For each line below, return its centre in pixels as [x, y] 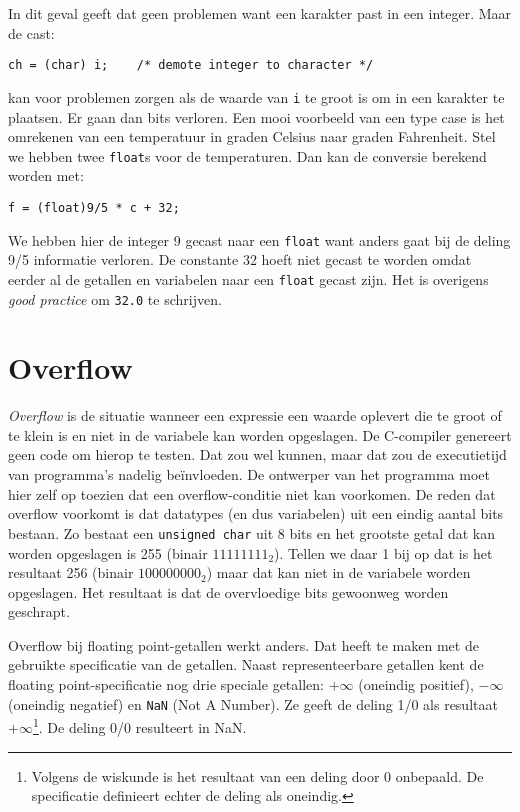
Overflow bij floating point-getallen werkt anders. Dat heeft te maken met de [243, 644]
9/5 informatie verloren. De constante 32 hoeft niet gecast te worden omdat [240, 259]
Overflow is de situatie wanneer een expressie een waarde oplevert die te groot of [255, 415]
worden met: [46, 175]
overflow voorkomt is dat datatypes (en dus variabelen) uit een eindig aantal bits [256, 513]
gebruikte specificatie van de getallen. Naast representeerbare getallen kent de [246, 664]
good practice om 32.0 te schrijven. [115, 298]
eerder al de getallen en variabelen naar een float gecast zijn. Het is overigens [248, 278]
